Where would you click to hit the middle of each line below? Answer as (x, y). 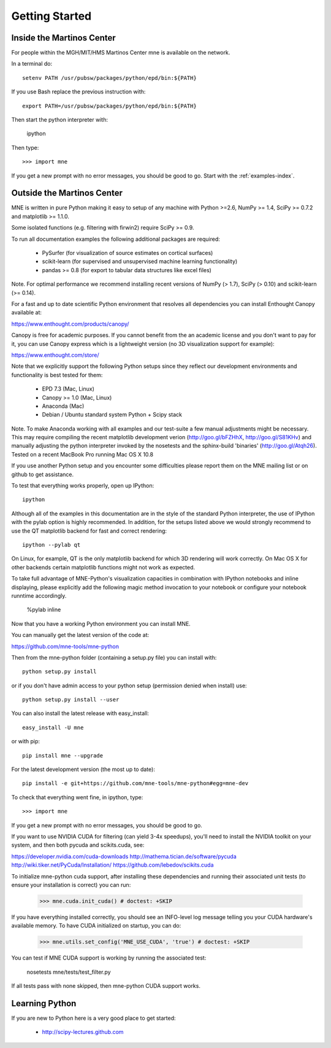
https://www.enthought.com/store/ (55, 355)
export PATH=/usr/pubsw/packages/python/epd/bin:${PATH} (110, 106)
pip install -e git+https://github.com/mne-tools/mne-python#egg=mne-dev (135, 784)
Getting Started (51, 16)
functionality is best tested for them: (57, 375)
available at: (27, 313)
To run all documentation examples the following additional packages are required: (116, 239)
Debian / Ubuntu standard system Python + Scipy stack (112, 415)
